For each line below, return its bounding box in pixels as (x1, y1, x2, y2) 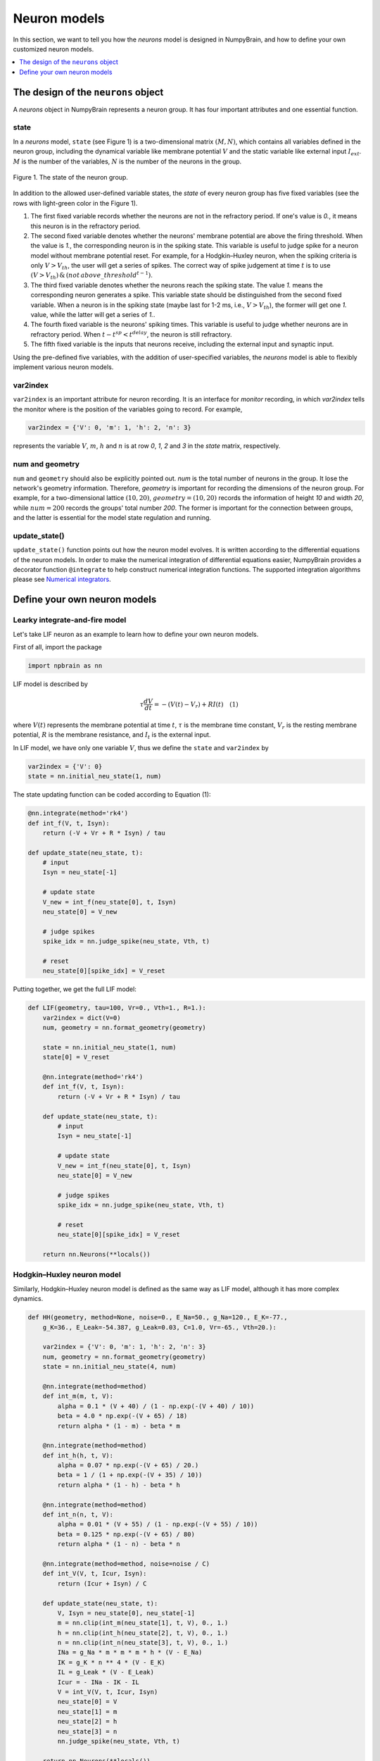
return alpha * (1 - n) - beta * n (57, 1540, 181, 1548)
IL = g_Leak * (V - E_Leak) (57, 1668, 155, 1676)
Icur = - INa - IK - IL (57, 1678, 140, 1686)
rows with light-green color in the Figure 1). (13, 199, 138, 207)
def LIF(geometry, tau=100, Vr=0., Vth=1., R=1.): (27, 1004, 207, 1012)
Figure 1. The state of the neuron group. (13, 173, 128, 181)
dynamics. (13, 1295, 44, 1303)
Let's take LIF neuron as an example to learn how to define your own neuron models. (13, 630, 259, 638)
